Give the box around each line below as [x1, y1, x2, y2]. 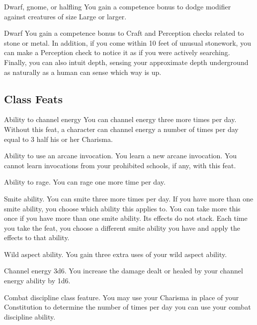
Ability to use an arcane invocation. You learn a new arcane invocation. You [4, 150, 237, 161]
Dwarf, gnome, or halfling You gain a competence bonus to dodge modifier [4, 1, 231, 11]
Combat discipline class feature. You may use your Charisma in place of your [4, 292, 239, 302]
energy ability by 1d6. [4, 275, 71, 286]
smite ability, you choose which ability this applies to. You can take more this [4, 203, 241, 213]
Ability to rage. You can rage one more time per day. [4, 177, 166, 187]
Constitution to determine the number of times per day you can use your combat [4, 302, 251, 312]
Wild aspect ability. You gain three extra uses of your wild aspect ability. [4, 249, 227, 259]
